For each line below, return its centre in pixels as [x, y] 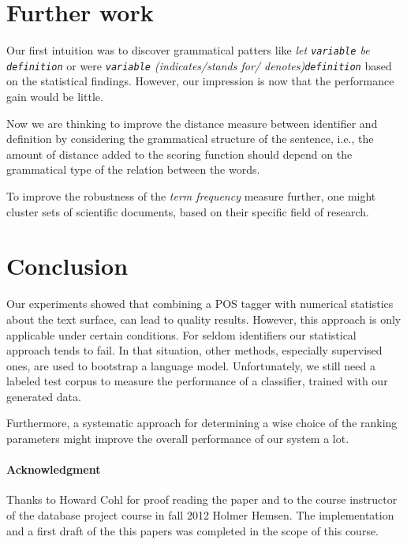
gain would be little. [55, 97]
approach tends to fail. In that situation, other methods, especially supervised [194, 350]
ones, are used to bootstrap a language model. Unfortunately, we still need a [191, 365]
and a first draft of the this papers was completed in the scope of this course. [193, 530]
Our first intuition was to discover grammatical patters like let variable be [188, 50]
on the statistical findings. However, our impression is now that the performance [200, 81]
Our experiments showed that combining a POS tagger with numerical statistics [200, 304]
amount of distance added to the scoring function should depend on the [179, 154]
